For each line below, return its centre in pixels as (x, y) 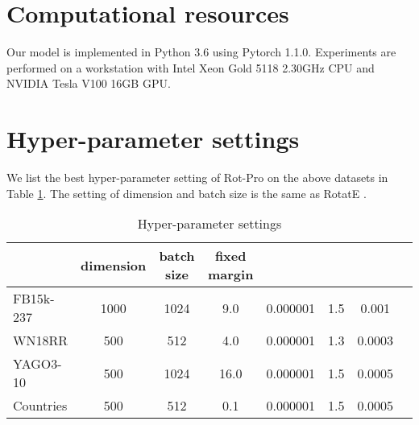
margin (231, 274)
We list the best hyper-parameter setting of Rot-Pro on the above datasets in (197, 177)
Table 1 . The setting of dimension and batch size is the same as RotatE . (187, 193)
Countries (40, 406)
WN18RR (41, 340)
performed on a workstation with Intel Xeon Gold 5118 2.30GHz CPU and (191, 67)
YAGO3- (37, 364)
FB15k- (34, 299)
